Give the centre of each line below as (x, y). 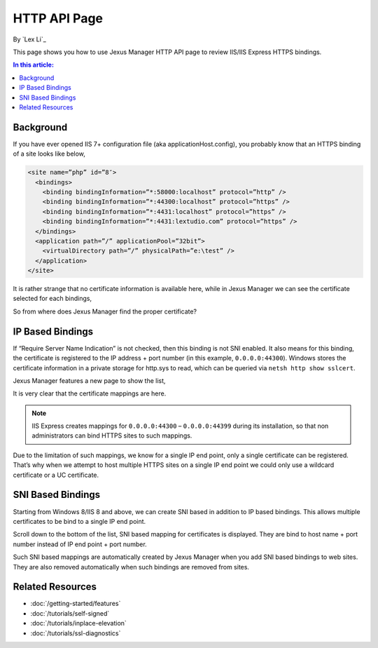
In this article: (33, 65)
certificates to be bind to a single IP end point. (79, 521)
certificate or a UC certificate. (56, 475)
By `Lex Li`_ (30, 39)
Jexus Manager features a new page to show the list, (89, 380)
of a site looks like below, (49, 154)
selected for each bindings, (52, 299)
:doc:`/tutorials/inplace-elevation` (79, 623)
